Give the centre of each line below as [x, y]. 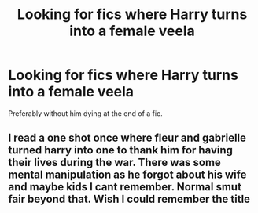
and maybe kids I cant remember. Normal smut [125, 187]
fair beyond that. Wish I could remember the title [129, 199]
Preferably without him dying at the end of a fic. [85, 113]
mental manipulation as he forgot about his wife [127, 175]
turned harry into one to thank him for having [121, 150]
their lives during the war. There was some [115, 162]
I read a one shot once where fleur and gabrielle [127, 138]
